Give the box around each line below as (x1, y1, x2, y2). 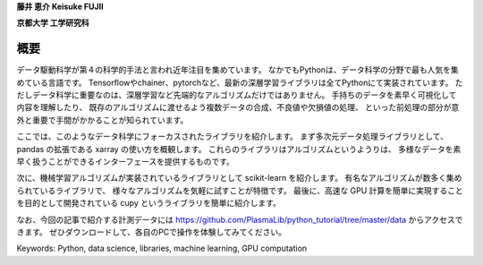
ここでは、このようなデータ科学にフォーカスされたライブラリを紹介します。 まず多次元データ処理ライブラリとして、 (16, 131, 449, 142)
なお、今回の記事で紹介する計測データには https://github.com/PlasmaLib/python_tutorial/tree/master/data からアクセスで (16, 214, 463, 225)
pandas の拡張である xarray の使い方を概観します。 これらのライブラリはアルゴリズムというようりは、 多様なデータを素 (16, 143, 462, 154)
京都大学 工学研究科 (16, 18, 89, 29)
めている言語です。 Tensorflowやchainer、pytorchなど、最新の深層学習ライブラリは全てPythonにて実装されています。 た (16, 77, 464, 88)
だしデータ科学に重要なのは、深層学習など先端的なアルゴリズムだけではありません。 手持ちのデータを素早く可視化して (16, 90, 457, 100)
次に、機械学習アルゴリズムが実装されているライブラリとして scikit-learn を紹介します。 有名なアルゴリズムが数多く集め (16, 173, 462, 184)
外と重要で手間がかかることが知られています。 (16, 115, 189, 125)
